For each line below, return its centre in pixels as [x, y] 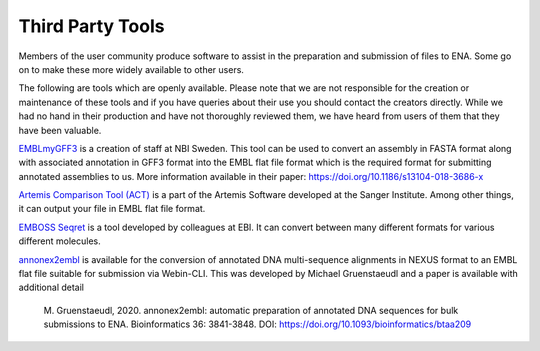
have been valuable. [60, 130]
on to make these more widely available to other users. [131, 69]
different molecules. [59, 241]
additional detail [51, 287]
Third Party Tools [91, 26]
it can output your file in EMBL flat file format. [112, 209]
